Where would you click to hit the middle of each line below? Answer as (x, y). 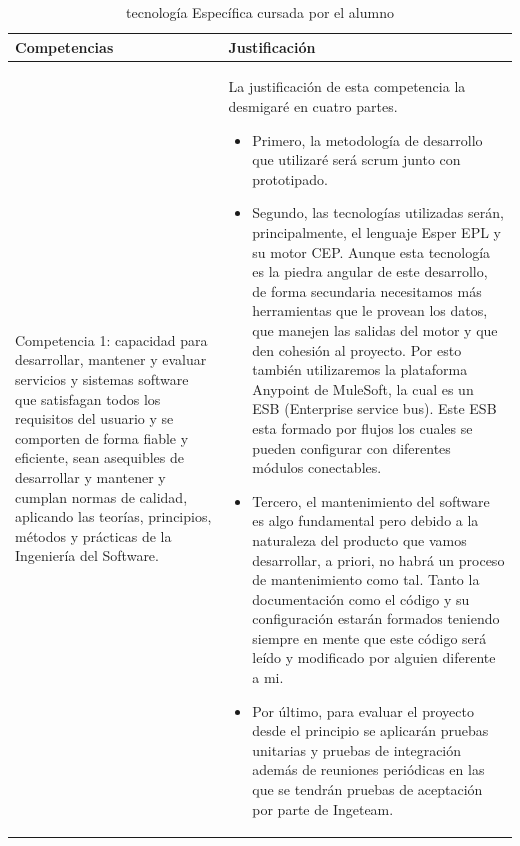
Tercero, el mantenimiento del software (371, 500)
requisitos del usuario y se (94, 418)
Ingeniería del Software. (87, 555)
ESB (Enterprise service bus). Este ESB (374, 408)
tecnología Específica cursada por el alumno (260, 12)
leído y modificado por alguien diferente (374, 657)
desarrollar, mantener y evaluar (111, 359)
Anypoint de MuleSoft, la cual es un (363, 388)
